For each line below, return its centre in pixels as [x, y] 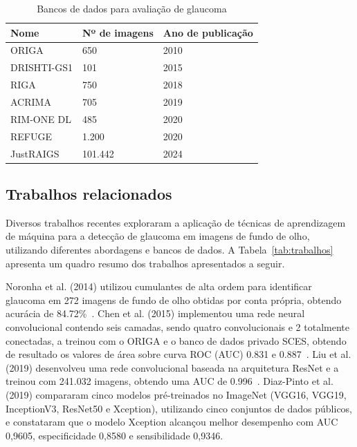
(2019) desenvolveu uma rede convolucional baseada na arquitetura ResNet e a [172, 367]
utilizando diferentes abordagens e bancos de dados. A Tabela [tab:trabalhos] [170, 249]
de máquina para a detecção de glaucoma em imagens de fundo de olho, [158, 236]
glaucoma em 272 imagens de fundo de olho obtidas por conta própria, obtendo [174, 299]
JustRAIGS [35, 153]
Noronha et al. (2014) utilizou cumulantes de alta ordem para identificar [159, 286]
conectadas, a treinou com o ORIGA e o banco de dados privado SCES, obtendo [176, 340]
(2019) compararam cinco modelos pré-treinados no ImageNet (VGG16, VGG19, [176, 394]
